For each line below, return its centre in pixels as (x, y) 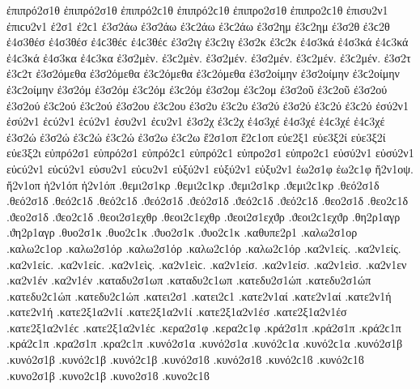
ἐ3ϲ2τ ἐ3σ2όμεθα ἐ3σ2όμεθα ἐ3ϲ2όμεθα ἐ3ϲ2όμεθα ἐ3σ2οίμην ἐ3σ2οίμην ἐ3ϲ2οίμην (203, 73)
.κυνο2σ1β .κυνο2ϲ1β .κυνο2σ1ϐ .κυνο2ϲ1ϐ (108, 375)
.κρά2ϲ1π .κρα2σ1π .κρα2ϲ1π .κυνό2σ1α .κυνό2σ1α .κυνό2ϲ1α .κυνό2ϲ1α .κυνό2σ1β (205, 343)
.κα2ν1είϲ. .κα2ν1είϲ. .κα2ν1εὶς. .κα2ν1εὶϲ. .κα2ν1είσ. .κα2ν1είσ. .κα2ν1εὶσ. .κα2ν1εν (207, 264)
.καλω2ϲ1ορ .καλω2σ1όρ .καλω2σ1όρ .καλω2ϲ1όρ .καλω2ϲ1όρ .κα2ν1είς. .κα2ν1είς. (204, 248)
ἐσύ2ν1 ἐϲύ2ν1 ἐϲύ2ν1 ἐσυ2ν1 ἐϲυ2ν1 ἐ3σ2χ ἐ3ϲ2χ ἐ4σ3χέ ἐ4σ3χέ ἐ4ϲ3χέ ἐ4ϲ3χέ (196, 121)
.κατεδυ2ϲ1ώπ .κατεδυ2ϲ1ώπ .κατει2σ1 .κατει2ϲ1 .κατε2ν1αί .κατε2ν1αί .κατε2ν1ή (199, 295)
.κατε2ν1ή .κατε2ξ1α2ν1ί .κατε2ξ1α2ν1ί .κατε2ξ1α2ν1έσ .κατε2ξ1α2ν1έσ (177, 312)
